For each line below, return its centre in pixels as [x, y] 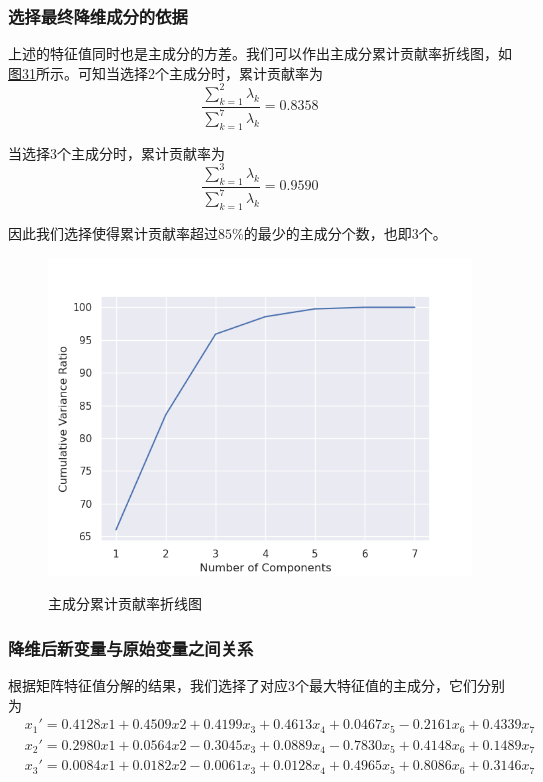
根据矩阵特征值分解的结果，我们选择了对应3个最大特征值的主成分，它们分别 [256, 684]
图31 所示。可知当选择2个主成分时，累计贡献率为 [165, 72]
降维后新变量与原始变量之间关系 [131, 647]
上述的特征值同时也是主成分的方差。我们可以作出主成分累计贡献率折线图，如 [260, 53]
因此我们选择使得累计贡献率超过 [113, 232]
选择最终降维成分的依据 [98, 15]
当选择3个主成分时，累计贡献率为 [116, 152]
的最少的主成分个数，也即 [327, 232]
